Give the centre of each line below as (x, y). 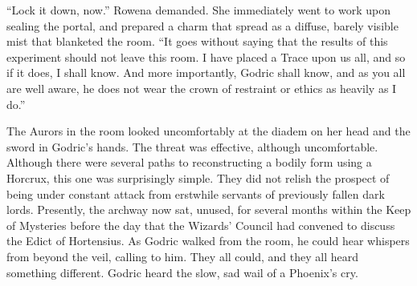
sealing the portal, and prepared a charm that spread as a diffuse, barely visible (202, 25)
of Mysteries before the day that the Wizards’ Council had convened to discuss (201, 225)
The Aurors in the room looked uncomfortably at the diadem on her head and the (208, 131)
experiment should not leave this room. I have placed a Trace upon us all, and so (206, 56)
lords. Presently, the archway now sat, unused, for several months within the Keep (209, 209)
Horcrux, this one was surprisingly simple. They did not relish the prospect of (198, 177)
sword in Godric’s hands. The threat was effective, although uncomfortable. (192, 146)
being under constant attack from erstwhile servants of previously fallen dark (196, 193)
